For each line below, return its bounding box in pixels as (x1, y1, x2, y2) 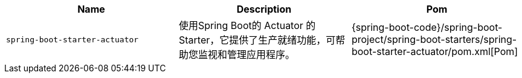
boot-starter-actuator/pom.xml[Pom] (351, 45, 518, 57)
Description (236, 3, 292, 15)
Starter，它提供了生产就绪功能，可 (178, 34, 336, 46)
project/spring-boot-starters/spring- (351, 33, 517, 45)
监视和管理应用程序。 (198, 48, 295, 60)
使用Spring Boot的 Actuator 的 (178, 19, 316, 31)
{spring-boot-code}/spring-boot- (351, 21, 503, 33)
